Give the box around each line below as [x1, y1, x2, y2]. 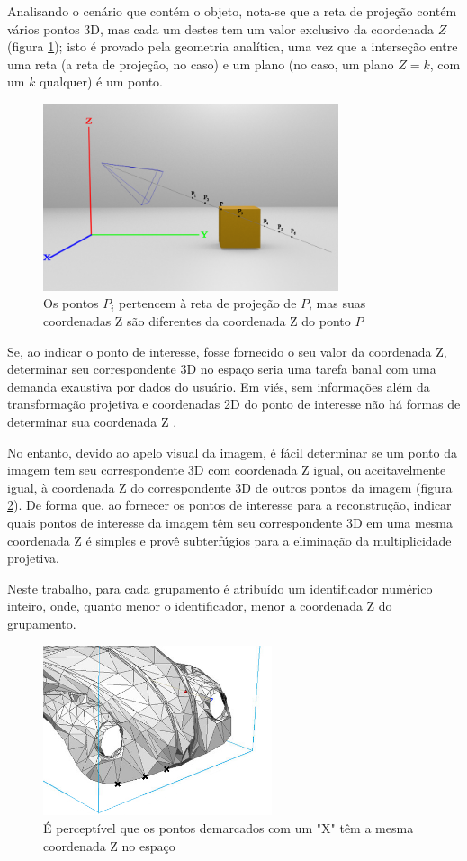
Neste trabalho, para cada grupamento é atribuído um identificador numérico [7, 578, 433, 597]
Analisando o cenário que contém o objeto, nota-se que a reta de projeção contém [7, 2, 457, 20]
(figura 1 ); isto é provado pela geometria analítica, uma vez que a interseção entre [7, 37, 458, 56]
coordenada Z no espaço [43, 836, 175, 855]
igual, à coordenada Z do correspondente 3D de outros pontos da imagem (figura [7, 477, 453, 496]
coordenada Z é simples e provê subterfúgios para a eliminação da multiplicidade [7, 530, 452, 549]
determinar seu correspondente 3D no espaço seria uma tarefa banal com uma [7, 359, 436, 378]
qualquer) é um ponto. [40, 72, 164, 91]
